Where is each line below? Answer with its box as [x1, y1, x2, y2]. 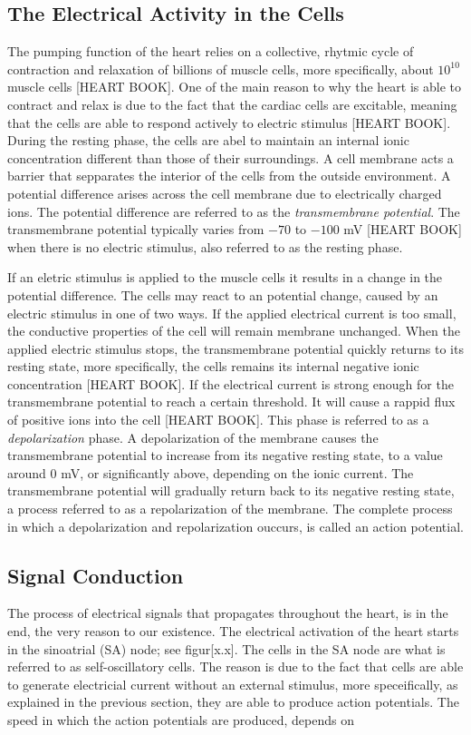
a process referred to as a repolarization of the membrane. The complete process [7, 499, 453, 518]
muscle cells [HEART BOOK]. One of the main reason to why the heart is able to [7, 77, 462, 96]
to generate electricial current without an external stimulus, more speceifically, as [7, 674, 458, 693]
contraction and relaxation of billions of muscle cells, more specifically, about [7, 59, 434, 78]
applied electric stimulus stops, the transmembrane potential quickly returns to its [7, 338, 464, 358]
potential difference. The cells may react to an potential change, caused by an [7, 285, 438, 304]
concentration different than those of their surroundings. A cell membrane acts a [7, 148, 454, 167]
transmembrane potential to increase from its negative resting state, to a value [7, 446, 443, 465]
